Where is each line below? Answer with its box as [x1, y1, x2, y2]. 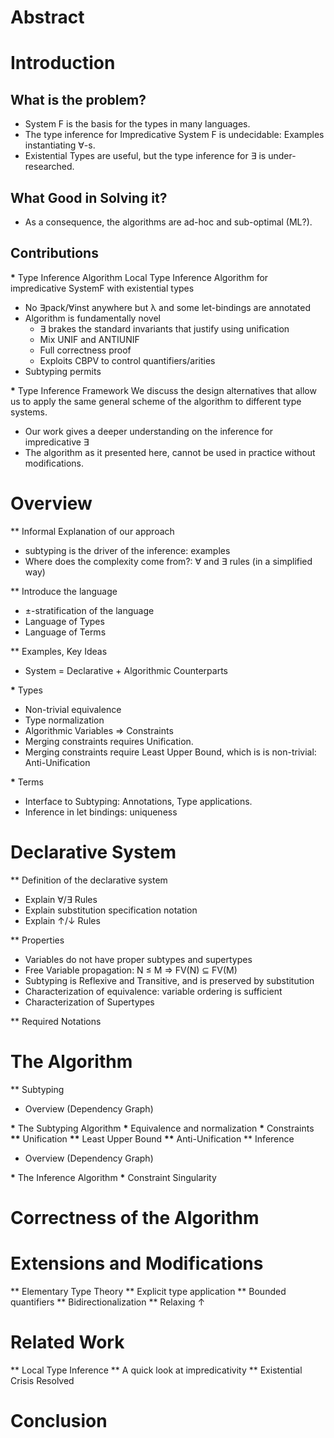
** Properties [10, 934, 65, 946]
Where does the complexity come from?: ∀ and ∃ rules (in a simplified [24, 555, 313, 567]
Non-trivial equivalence [24, 703, 122, 715]
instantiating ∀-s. [24, 139, 96, 151]
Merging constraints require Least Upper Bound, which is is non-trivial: [24, 746, 317, 758]
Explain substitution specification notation [24, 904, 198, 916]
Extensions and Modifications [10, 1252, 264, 1275]
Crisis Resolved [10, 1374, 75, 1386]
